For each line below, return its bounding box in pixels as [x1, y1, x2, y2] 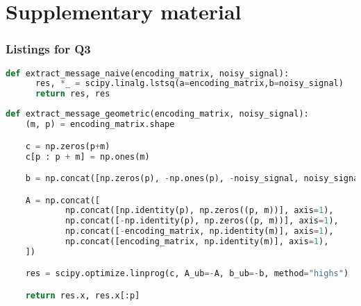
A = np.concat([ [25, 195, 101, 205]
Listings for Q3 [6, 40, 91, 58]
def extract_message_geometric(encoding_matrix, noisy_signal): [6, 109, 309, 119]
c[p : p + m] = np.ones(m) [25, 151, 150, 162]
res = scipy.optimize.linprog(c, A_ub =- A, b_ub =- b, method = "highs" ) [25, 269, 349, 279]
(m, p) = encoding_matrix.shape [25, 119, 175, 130]
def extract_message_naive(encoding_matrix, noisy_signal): [6, 68, 289, 78]
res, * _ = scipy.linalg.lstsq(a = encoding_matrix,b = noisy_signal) [35, 78, 344, 89]
